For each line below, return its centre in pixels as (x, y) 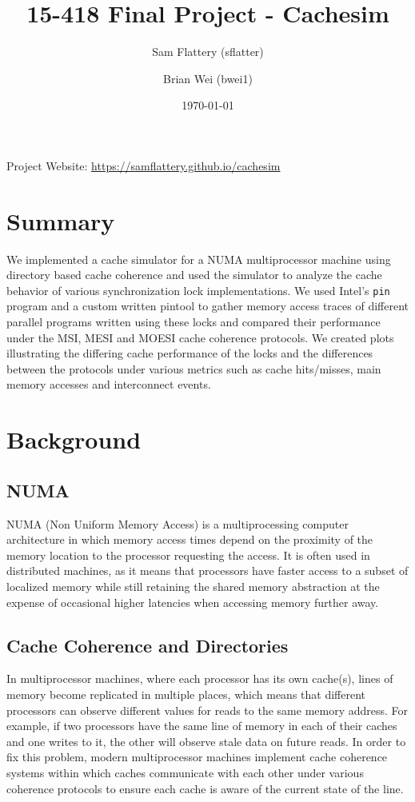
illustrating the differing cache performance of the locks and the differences (190, 353)
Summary (61, 220)
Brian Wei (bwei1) (208, 78)
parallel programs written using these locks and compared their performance (194, 322)
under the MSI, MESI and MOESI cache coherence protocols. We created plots (200, 337)
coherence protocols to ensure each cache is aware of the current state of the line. (205, 788)
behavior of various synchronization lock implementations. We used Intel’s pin (198, 290)
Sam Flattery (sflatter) (208, 52)
